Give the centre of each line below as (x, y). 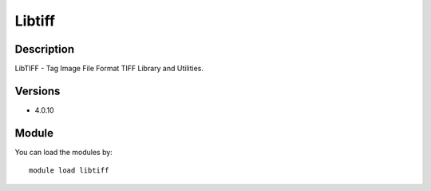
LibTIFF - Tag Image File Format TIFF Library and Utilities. (109, 69)
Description (45, 49)
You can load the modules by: (64, 152)
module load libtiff (69, 171)
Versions (38, 91)
